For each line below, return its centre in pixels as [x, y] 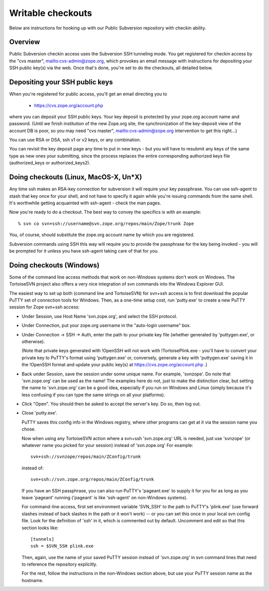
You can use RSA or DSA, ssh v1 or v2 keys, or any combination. [75, 140]
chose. [29, 429]
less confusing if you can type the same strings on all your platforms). [93, 395]
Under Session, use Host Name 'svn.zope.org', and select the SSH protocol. [100, 316]
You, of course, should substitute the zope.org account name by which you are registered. [102, 235]
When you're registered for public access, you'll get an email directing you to [88, 94]
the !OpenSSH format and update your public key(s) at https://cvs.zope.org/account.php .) [115, 365]
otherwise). [33, 341]
